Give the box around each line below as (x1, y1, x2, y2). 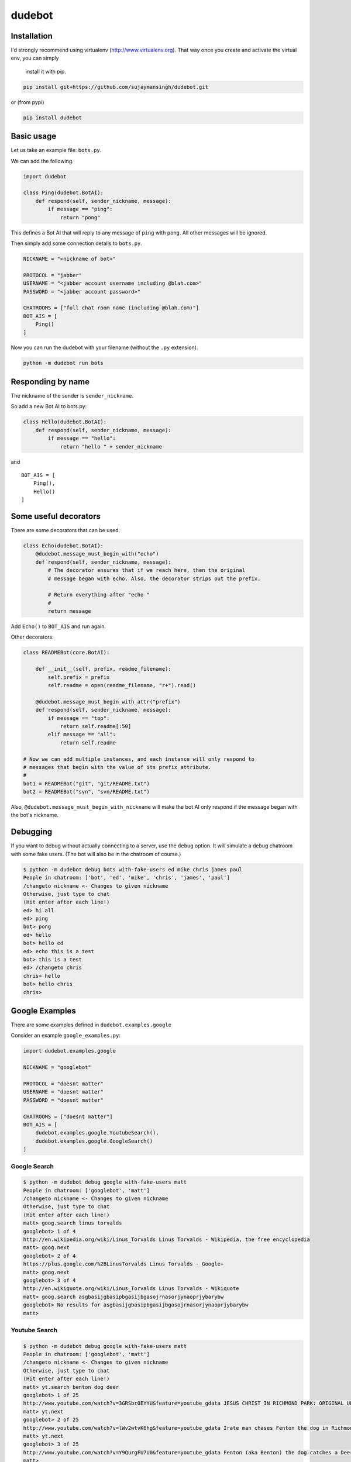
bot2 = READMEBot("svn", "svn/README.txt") (23, 788, 150, 795)
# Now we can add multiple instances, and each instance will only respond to (23, 756, 254, 763)
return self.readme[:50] (60, 723, 132, 729)
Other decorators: (11, 633, 54, 640)
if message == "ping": (47, 206, 113, 213)
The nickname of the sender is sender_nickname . (11, 392, 134, 399)
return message (47, 608, 92, 615)
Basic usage (11, 132, 57, 142)
